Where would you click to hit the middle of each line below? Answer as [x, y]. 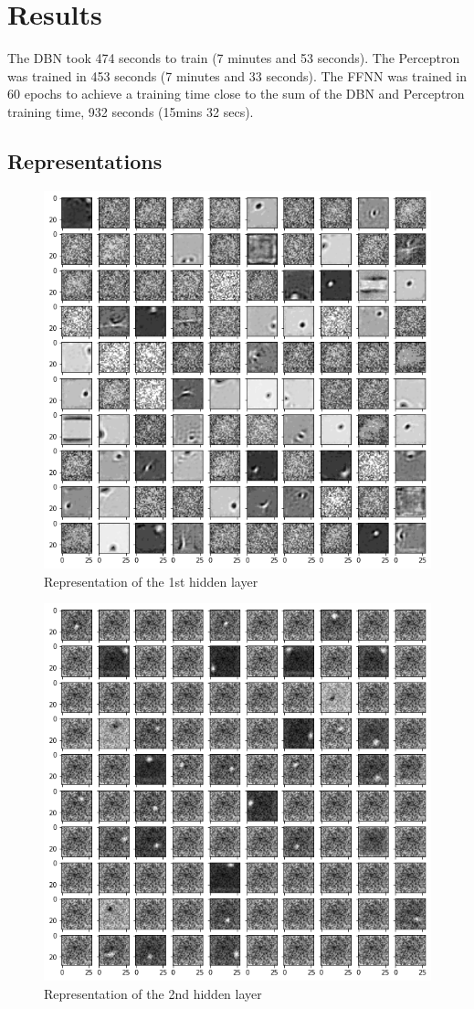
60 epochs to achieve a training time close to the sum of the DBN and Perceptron [236, 94]
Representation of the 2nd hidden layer [153, 994]
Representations [85, 160]
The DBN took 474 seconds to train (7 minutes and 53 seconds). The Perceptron [234, 58]
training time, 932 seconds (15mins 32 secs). [131, 111]
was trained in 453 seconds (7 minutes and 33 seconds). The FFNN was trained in [237, 75]
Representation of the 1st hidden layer [151, 581]
